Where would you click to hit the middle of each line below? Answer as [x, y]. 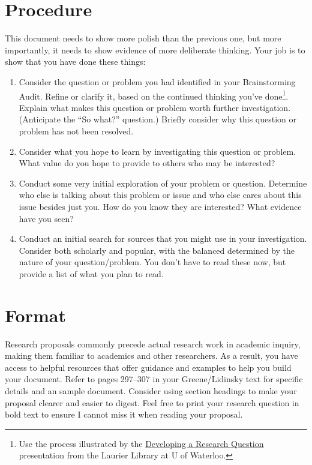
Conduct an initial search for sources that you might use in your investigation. [163, 238]
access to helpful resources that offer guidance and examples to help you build [148, 367]
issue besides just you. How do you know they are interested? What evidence [160, 206]
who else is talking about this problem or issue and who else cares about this [160, 195]
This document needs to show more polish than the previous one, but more [143, 38]
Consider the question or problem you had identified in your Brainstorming [157, 81]
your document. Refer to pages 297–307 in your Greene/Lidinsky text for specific [154, 379]
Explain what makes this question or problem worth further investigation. [155, 107]
